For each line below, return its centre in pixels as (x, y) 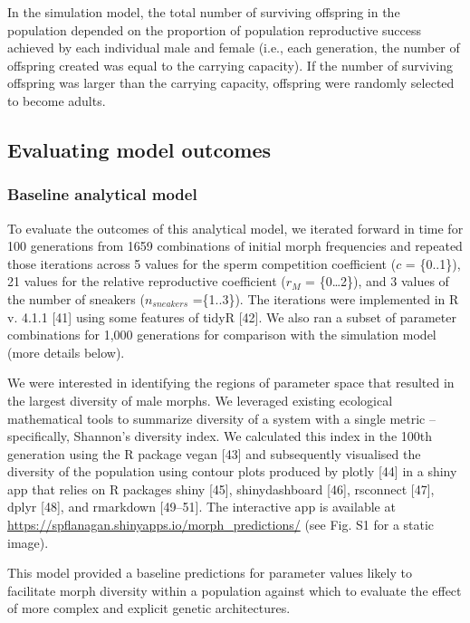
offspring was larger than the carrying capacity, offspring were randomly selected (231, 83)
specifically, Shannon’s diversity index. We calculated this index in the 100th (220, 436)
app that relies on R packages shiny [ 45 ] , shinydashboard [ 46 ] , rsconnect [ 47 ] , (221, 489)
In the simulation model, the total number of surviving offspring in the (204, 12)
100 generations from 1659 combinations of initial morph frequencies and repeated (235, 246)
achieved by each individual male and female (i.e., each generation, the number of (234, 48)
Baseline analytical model (102, 194)
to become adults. (57, 100)
